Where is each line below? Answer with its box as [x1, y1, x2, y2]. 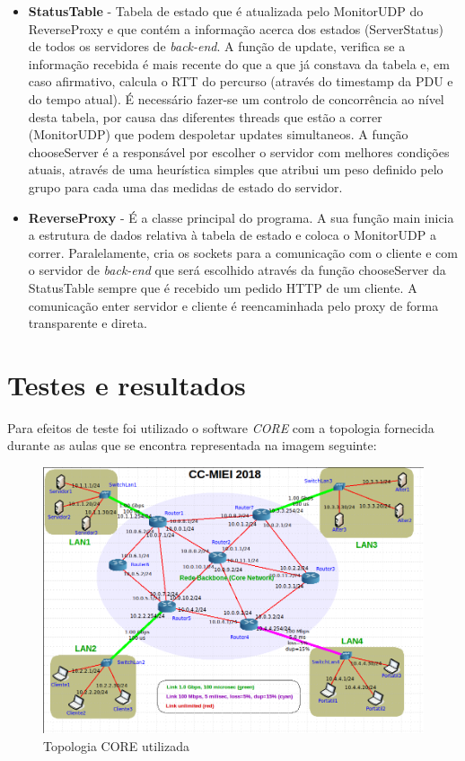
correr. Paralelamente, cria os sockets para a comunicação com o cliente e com [28, 243, 458, 261]
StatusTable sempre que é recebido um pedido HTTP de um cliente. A [28, 278, 417, 296]
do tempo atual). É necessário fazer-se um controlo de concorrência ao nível [28, 89, 444, 108]
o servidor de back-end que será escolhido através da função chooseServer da [28, 261, 446, 279]
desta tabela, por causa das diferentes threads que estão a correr [28, 107, 382, 126]
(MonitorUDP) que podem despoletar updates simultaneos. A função [28, 125, 408, 144]
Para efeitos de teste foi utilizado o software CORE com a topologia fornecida [7, 418, 434, 437]
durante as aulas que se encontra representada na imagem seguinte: [7, 436, 377, 455]
